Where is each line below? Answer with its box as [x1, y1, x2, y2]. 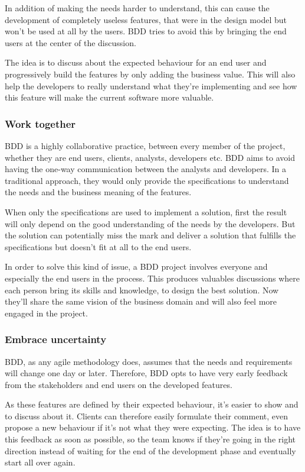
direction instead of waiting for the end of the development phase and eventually [5, 444, 296, 457]
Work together [5, 116, 76, 131]
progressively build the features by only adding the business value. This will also [5, 67, 296, 80]
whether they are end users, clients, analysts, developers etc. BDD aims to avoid [5, 151, 295, 163]
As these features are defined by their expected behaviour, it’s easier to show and [5, 398, 299, 410]
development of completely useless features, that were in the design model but [5, 13, 287, 25]
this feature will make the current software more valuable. [5, 91, 214, 104]
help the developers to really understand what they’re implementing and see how [5, 79, 297, 92]
